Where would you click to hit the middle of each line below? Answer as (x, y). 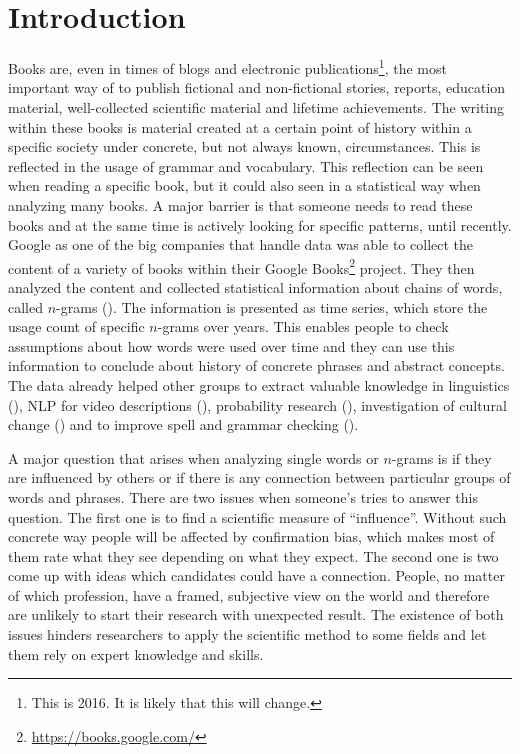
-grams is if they (441, 457)
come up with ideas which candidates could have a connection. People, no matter (256, 575)
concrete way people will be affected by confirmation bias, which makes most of (251, 536)
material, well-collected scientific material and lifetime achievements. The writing (256, 106)
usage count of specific (76, 326)
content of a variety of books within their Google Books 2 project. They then (241, 266)
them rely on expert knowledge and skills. (136, 653)
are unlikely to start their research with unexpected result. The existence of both (256, 614)
